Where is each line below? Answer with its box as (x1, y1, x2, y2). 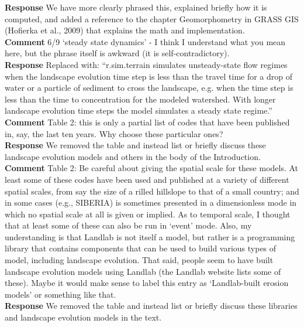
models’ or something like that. (5, 288, 116, 300)
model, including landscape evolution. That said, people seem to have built (5, 254, 274, 266)
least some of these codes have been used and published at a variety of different (5, 173, 289, 185)
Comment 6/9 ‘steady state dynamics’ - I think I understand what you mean (5, 35, 286, 47)
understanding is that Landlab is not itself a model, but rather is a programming (5, 230, 295, 243)
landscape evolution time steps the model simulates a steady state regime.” (5, 104, 272, 117)
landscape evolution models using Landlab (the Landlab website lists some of (5, 265, 281, 277)
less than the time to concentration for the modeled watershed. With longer (5, 93, 276, 105)
